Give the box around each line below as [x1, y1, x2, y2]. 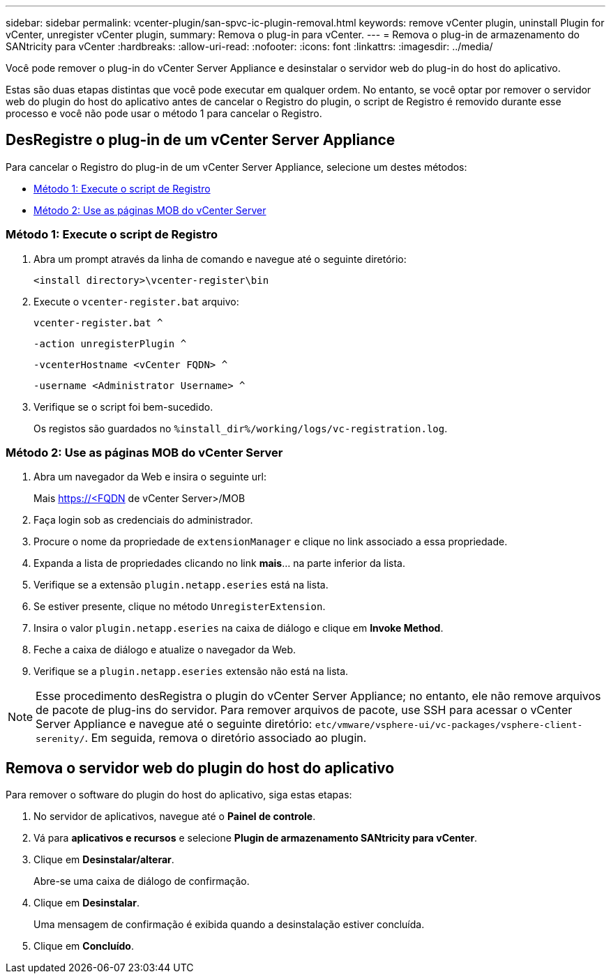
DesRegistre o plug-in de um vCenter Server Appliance [6, 131, 395, 149]
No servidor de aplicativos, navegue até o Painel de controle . [33, 810, 316, 823]
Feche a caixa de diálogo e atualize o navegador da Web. [33, 644, 296, 656]
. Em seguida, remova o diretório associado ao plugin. [84, 731, 367, 745]
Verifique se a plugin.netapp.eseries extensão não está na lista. [33, 665, 349, 678]
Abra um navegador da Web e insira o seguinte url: [33, 471, 266, 483]
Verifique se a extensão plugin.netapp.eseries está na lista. [33, 579, 329, 591]
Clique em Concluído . [33, 940, 134, 953]
